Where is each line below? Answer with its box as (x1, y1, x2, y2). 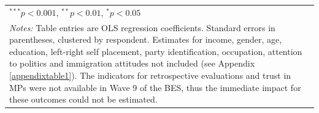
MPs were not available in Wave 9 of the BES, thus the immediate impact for (9, 81, 301, 93)
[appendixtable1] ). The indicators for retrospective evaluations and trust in (9, 68, 291, 81)
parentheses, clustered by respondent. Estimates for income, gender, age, (9, 33, 282, 46)
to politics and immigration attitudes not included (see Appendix (9, 57, 255, 70)
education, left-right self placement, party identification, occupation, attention (9, 45, 302, 57)
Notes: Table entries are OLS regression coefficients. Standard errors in (9, 21, 275, 34)
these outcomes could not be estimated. (9, 93, 158, 106)
